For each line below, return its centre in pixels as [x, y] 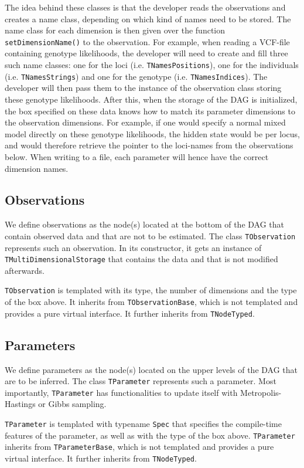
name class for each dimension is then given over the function [115, 30]
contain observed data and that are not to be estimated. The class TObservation [150, 235]
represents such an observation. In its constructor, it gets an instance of [133, 247]
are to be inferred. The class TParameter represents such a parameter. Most [141, 381]
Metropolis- [261, 392]
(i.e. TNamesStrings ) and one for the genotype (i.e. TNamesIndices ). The [136, 76]
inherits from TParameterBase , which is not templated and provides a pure [139, 447]
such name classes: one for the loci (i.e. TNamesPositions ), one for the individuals [152, 65]
